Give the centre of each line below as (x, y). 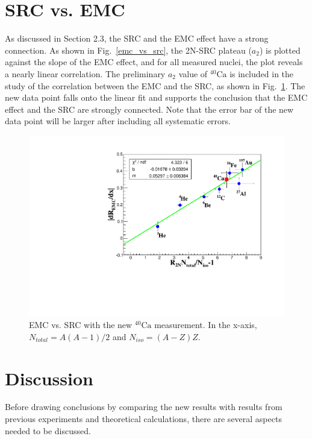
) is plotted (280, 50)
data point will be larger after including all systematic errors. (118, 121)
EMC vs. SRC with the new (81, 325)
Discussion (49, 378)
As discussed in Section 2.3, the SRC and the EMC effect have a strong (137, 38)
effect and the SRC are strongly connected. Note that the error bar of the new (149, 109)
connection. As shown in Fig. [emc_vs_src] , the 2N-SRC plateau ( (128, 50)
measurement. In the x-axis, (206, 325)
